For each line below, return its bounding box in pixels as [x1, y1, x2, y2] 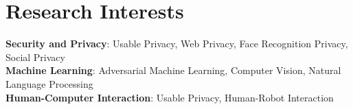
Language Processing [5, 76, 93, 90]
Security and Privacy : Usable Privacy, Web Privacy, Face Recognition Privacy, [5, 36, 348, 51]
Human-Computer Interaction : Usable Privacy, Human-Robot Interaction [5, 90, 334, 104]
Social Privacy [5, 49, 65, 64]
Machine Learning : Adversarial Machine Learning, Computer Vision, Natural [5, 63, 341, 77]
